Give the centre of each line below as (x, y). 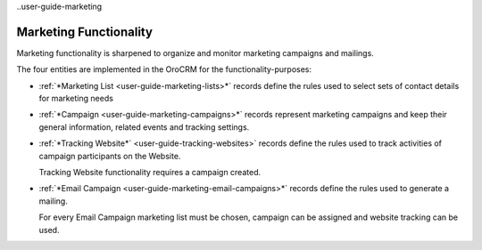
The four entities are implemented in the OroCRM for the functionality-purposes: (164, 69)
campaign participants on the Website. (110, 156)
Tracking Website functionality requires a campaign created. (150, 173)
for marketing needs (76, 99)
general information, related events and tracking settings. (144, 127)
